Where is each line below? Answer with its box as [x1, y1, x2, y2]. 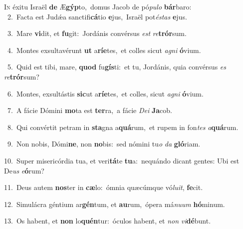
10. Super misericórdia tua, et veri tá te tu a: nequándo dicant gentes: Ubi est [4, 155, 240, 165]
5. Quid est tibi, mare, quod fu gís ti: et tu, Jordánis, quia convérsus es [7, 61, 226, 72]
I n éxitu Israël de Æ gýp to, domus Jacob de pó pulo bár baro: [4, 1, 192, 11]
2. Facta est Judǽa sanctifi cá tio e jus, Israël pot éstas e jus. [7, 11, 187, 21]
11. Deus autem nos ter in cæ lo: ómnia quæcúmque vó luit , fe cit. [4, 182, 203, 192]
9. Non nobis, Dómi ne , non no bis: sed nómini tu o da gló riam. [7, 138, 201, 149]
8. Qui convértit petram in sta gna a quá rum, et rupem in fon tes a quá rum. [7, 121, 239, 132]
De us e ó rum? [4, 165, 44, 175]
